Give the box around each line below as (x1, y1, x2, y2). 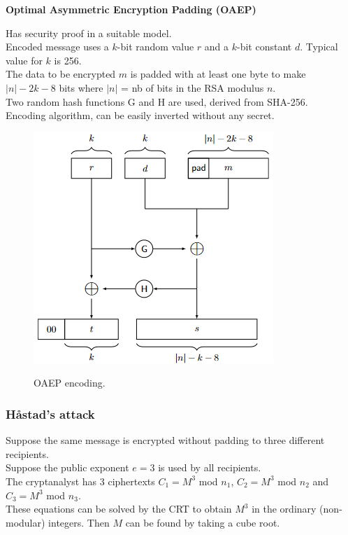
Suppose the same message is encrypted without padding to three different (6, 433, 325, 447)
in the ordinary (252, 501, 317, 516)
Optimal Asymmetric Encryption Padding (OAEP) (6, 2, 256, 16)
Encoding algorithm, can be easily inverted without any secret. (6, 108, 275, 123)
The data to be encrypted (6, 67, 116, 81)
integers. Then (48, 515, 110, 529)
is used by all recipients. (158, 460, 261, 475)
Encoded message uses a (6, 39, 109, 54)
